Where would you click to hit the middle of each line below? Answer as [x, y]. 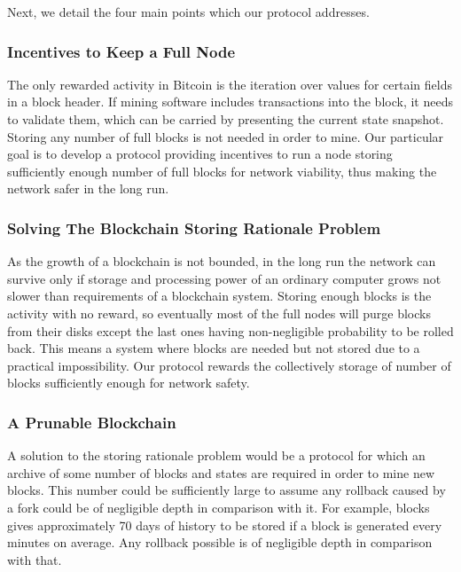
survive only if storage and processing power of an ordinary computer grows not [224, 278]
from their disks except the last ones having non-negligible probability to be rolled [230, 330]
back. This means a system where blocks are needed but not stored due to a [214, 348]
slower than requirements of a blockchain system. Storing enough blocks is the [219, 296]
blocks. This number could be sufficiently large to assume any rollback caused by [227, 490]
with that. [35, 559]
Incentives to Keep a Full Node [121, 51]
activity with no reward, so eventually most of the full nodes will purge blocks [219, 313]
